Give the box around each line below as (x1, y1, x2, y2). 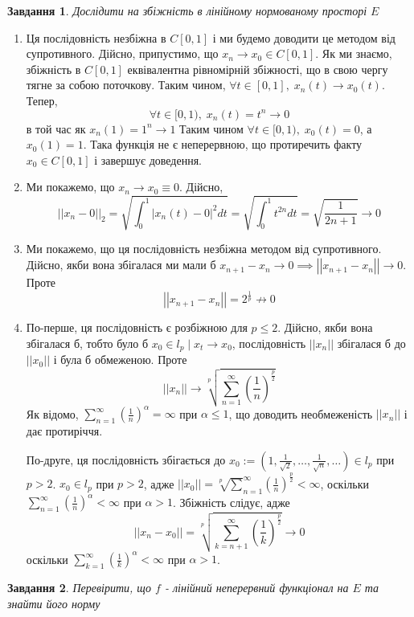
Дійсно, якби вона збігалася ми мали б (26, 256, 216, 273)
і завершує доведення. (94, 151, 202, 168)
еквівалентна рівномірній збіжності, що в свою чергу (127, 60, 388, 77)
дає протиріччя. (26, 423, 103, 439)
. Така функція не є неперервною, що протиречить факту (83, 136, 363, 153)
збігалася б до (337, 335, 406, 351)
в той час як (26, 120, 86, 137)
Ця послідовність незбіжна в (26, 29, 166, 46)
